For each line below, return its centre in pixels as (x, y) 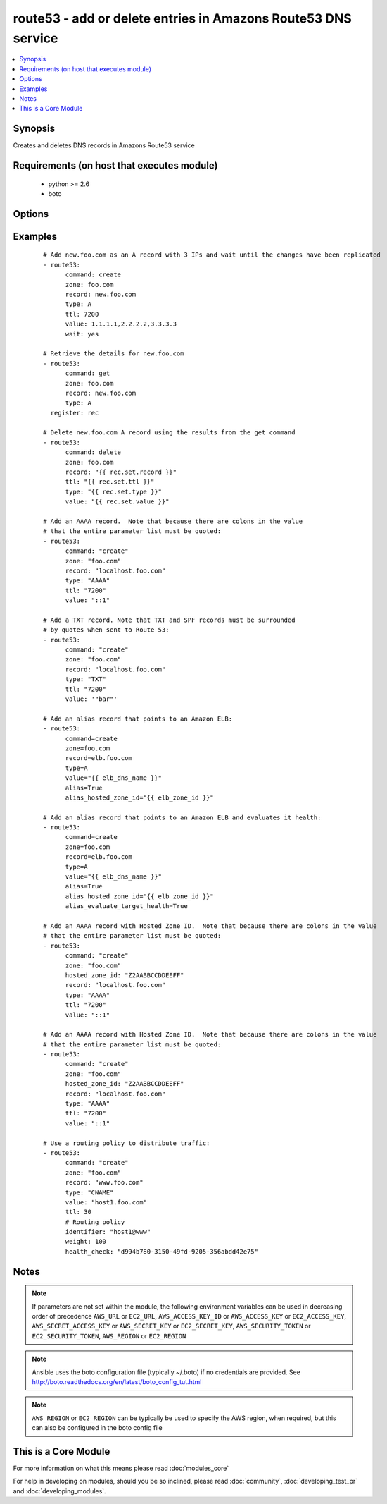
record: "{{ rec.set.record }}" (121, 472)
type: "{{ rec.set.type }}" (113, 491)
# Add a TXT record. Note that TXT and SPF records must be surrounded (169, 620)
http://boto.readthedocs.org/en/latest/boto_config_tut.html (117, 1382)
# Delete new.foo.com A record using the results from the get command (169, 433)
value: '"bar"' (91, 699)
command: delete (93, 452)
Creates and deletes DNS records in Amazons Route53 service (104, 145)
